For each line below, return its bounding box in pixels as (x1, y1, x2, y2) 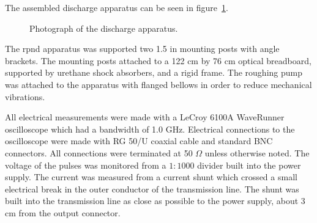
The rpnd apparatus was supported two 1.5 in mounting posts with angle (5, 42, 280, 55)
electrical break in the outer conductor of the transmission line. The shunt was (5, 182, 299, 195)
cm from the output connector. (5, 206, 121, 219)
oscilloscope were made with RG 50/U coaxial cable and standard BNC (5, 134, 273, 147)
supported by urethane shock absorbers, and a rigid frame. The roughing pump (5, 66, 302, 79)
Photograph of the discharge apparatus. (29, 21, 178, 34)
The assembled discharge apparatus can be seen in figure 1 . (5, 1, 228, 13)
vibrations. (5, 90, 45, 103)
